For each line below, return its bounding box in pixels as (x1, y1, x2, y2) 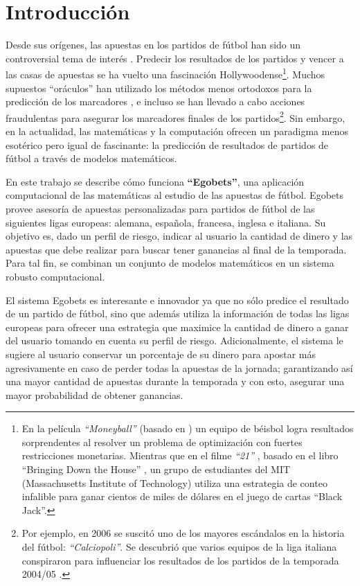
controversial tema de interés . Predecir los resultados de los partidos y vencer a (6, 51, 344, 65)
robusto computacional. (6, 269, 105, 283)
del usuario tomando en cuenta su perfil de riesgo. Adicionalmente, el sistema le (6, 333, 343, 348)
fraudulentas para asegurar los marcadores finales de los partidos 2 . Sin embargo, (6, 108, 345, 125)
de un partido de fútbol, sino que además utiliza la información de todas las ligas (6, 306, 350, 321)
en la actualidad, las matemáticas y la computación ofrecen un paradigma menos (6, 124, 348, 138)
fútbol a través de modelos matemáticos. (6, 151, 177, 166)
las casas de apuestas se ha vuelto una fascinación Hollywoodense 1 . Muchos (6, 65, 325, 81)
